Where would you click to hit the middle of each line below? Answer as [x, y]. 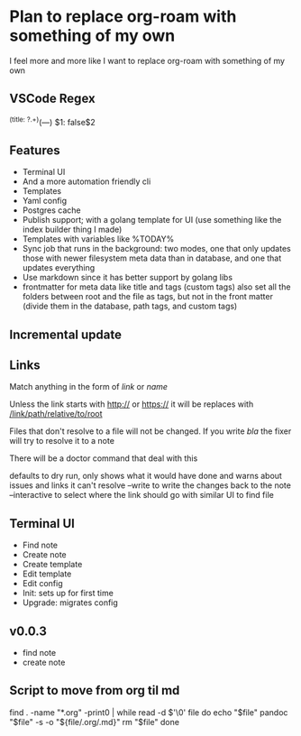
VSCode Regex [53, 99]
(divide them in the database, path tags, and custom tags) [130, 306]
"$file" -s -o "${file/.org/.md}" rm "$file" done [95, 722]
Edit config [42, 584]
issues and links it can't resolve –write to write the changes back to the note [150, 485]
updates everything [59, 268]
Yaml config [45, 201]
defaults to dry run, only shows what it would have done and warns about [146, 476]
